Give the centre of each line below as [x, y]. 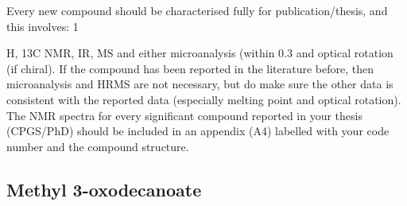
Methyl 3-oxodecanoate [104, 189]
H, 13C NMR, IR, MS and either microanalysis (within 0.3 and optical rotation [200, 53]
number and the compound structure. [98, 146]
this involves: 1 [43, 26]
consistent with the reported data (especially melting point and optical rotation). [204, 99]
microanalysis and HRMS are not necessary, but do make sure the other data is [200, 84]
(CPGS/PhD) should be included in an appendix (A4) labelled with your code [198, 131]
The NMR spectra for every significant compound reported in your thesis [184, 115]
